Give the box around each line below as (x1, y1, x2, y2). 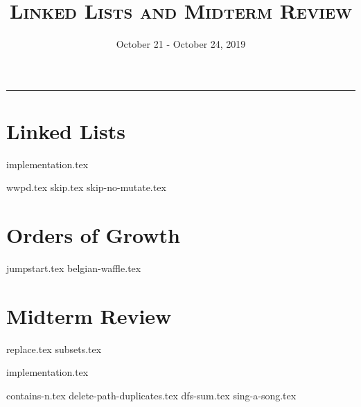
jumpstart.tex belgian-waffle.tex (6, 261, 141, 275)
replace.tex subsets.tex (6, 341, 102, 356)
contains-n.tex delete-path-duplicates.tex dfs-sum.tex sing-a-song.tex (6, 388, 297, 403)
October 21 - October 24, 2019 (116, 37, 246, 51)
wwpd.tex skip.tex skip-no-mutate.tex (6, 180, 166, 195)
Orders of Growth (6, 221, 180, 249)
